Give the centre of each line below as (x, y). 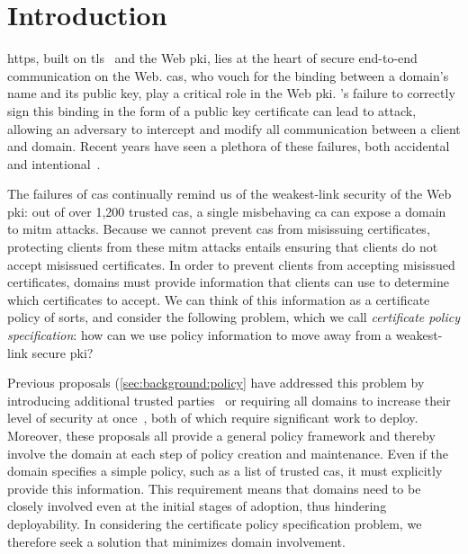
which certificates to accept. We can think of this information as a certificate (219, 299)
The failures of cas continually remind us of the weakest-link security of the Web (229, 194)
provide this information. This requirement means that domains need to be (214, 488)
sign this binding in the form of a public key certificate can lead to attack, (212, 110)
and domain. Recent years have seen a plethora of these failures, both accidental (229, 146)
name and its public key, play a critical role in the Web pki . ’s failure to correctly (231, 93)
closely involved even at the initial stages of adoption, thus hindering (197, 506)
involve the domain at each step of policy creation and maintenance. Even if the (228, 453)
